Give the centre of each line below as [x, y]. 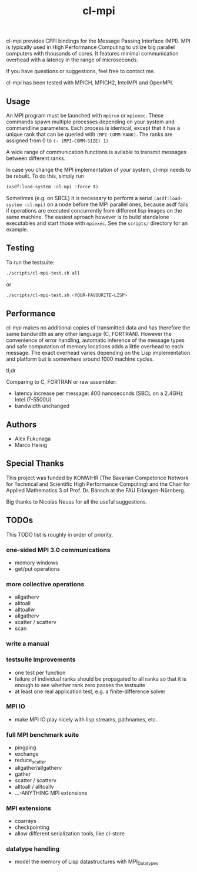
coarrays [25, 821]
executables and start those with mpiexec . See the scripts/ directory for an [97, 223]
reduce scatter [30, 761]
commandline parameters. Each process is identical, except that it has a [93, 128]
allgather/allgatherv [38, 768]
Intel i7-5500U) [33, 400]
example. [17, 229]
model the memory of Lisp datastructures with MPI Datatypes [86, 862]
